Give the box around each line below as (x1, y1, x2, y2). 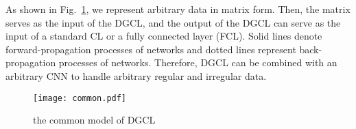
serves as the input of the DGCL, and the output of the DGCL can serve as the (5, 15, 341, 29)
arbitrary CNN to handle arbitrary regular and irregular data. (5, 68, 267, 83)
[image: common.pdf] (33, 93, 127, 103)
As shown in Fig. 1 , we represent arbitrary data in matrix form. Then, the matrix (5, 2, 351, 16)
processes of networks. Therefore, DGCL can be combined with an (58, 55, 337, 70)
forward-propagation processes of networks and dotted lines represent (5, 42, 296, 56)
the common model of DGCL (33, 113, 156, 127)
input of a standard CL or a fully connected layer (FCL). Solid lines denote (5, 29, 322, 43)
